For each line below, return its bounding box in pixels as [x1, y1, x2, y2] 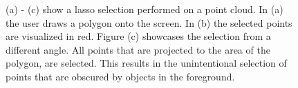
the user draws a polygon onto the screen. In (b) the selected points [6, 15, 292, 30]
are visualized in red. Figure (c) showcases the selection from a [6, 29, 271, 43]
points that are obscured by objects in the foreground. [6, 69, 235, 83]
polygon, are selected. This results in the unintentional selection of [6, 56, 287, 70]
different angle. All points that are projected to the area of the [6, 42, 270, 56]
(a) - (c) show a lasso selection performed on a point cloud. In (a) [6, 2, 283, 16]
